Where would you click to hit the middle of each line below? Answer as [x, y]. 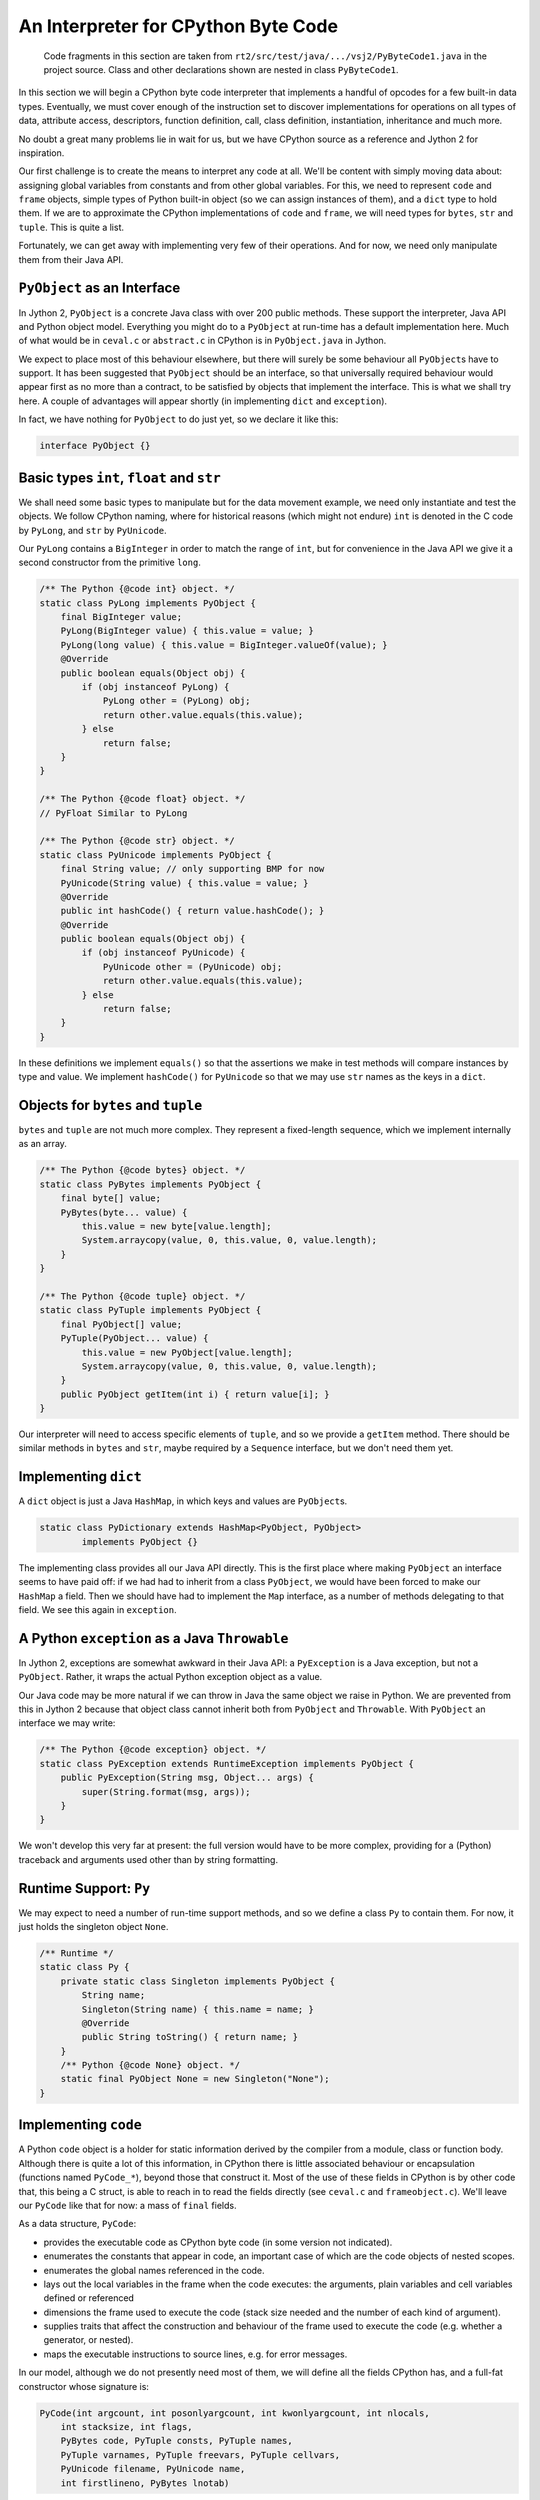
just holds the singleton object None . [93, 1926]
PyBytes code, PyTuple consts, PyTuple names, [177, 2441]
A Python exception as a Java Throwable [153, 1638]
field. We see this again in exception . [97, 1609]
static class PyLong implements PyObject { [148, 603]
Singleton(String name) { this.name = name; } [197, 2009]
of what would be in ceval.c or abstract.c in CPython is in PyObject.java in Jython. [202, 341]
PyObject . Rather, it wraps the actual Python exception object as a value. [170, 1677]
